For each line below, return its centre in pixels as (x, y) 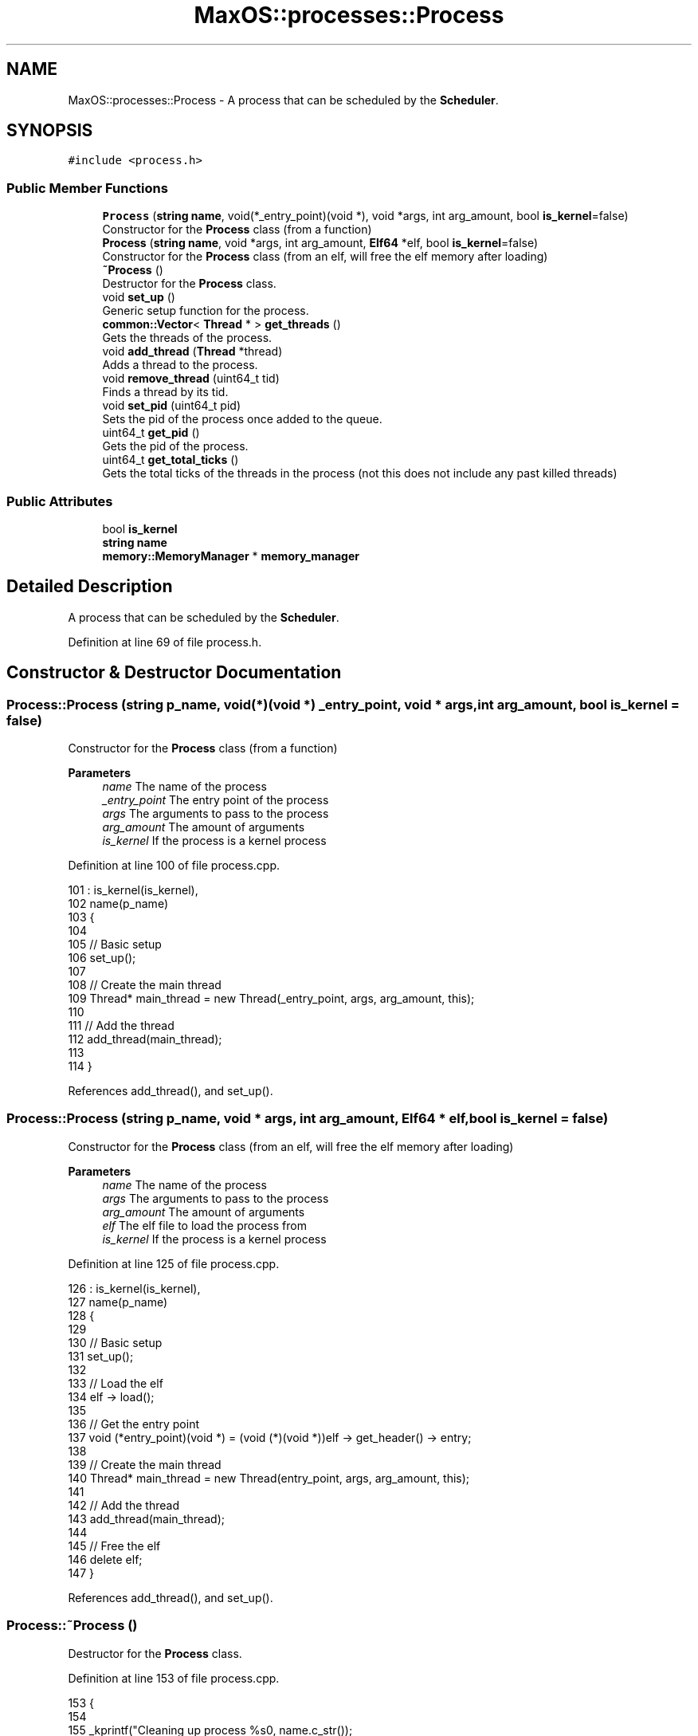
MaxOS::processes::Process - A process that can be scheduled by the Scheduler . (283, 100)
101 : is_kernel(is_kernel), (133, 890)
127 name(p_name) (118, 1302)
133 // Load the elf (116, 1383)
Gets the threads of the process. (187, 338)
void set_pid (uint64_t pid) (172, 406)
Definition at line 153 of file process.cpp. (174, 1678)
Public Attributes (60, 501)
